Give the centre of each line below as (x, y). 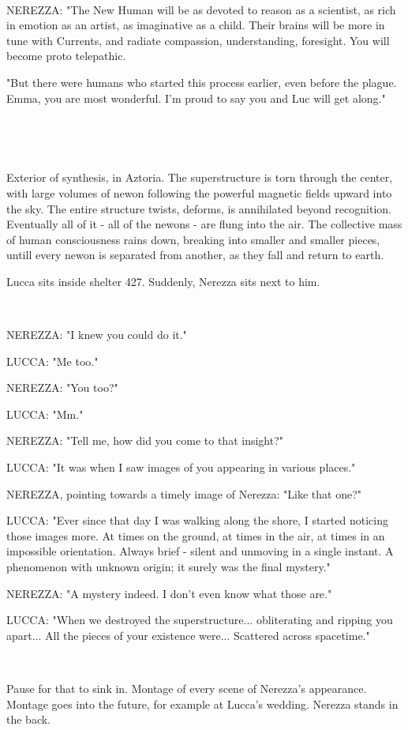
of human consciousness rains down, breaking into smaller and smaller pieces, (193, 239)
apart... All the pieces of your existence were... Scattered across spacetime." (188, 635)
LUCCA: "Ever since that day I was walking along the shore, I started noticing (197, 520)
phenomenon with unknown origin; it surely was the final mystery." (168, 567)
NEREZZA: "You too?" (62, 388)
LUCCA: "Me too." (52, 361)
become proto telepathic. (66, 56)
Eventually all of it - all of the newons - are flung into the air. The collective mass (204, 224)
